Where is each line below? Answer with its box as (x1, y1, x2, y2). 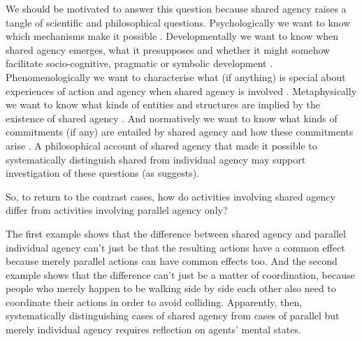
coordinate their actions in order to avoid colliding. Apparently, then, (6, 294, 303, 309)
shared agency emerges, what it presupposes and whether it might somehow (6, 42, 331, 57)
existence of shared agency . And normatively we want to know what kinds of (6, 110, 338, 125)
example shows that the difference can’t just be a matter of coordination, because (6, 267, 355, 282)
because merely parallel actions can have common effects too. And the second (6, 254, 338, 268)
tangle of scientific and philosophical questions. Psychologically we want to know (6, 15, 351, 29)
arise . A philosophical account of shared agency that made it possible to (6, 138, 317, 152)
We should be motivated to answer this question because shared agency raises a (6, 1, 347, 15)
